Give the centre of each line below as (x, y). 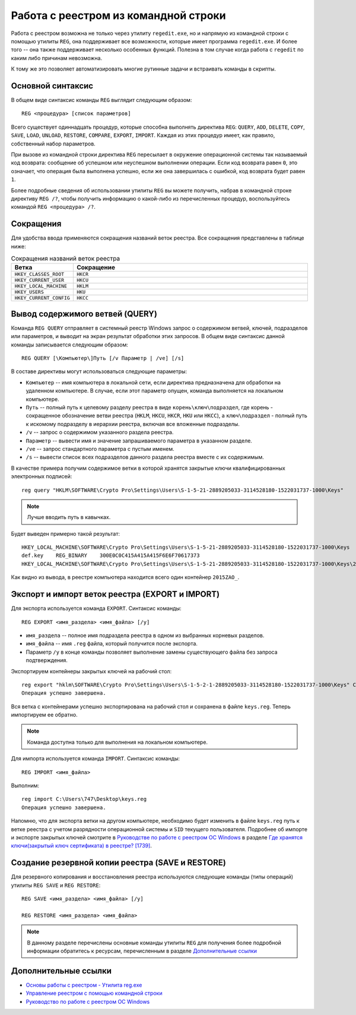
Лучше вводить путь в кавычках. (69, 517)
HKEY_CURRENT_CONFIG (42, 298)
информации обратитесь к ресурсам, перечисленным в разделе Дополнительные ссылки (142, 951)
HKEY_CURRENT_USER (39, 280)
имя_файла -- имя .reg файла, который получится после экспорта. (112, 644)
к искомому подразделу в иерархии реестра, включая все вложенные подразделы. (133, 424)
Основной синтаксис (52, 86)
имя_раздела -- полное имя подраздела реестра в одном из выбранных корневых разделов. (145, 635)
